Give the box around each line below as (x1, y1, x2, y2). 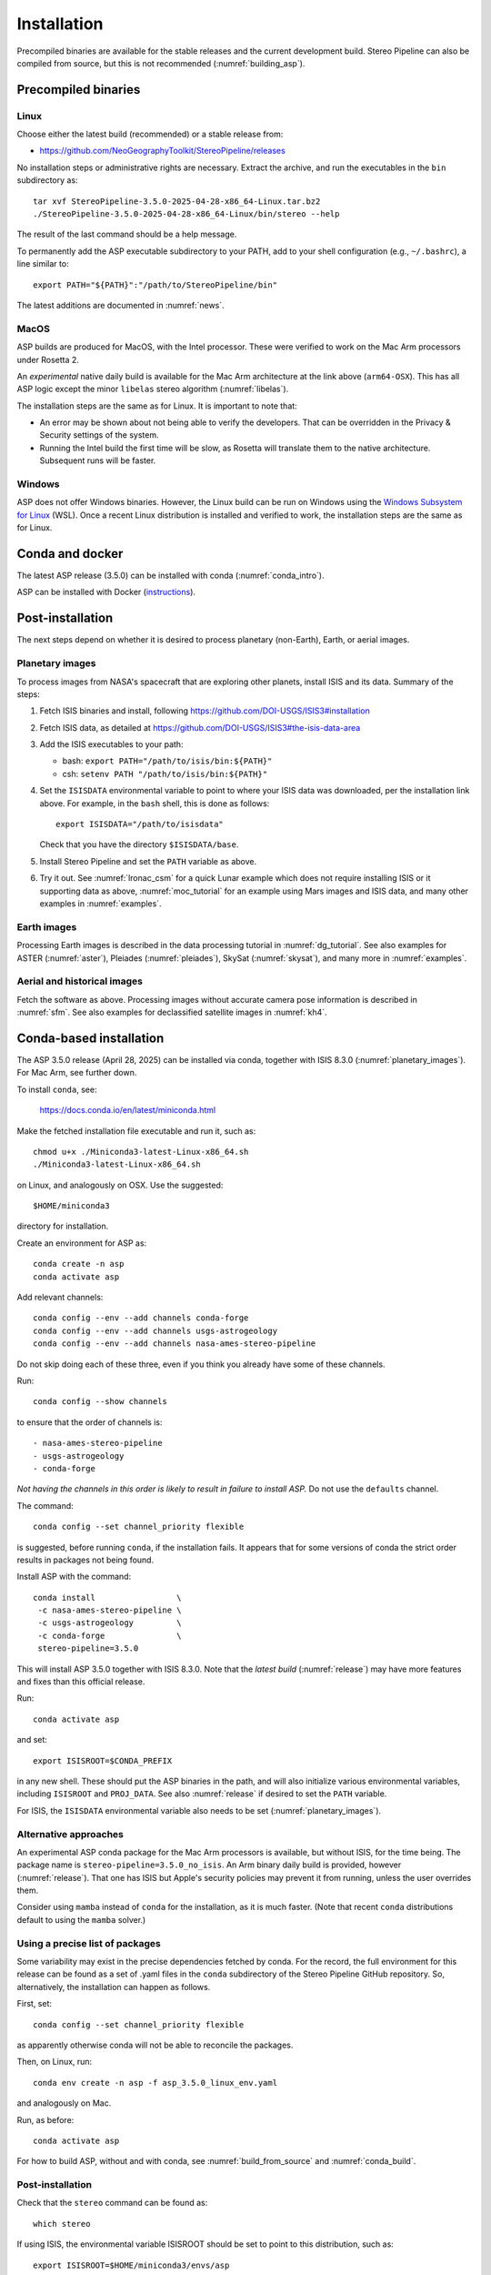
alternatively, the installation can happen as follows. (16, 1981, 211, 1992)
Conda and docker (16, 546, 124, 561)
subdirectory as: (16, 175, 78, 186)
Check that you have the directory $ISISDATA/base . (39, 839, 239, 850)
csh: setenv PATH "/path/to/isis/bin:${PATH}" (62, 768, 268, 779)
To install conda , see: (16, 1084, 97, 1095)
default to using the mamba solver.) (16, 1914, 146, 1925)
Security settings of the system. (39, 430, 159, 440)
